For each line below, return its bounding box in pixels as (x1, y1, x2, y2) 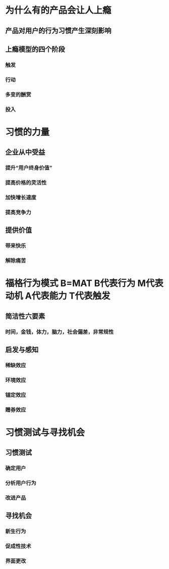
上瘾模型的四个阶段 (5, 45, 65, 54)
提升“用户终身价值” (5, 165, 52, 172)
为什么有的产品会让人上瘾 (5, 5, 112, 16)
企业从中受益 (5, 148, 45, 157)
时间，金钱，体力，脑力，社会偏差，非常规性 (5, 328, 114, 335)
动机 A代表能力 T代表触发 (5, 290, 110, 302)
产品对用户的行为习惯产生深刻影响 (5, 26, 111, 35)
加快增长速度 (5, 194, 37, 201)
